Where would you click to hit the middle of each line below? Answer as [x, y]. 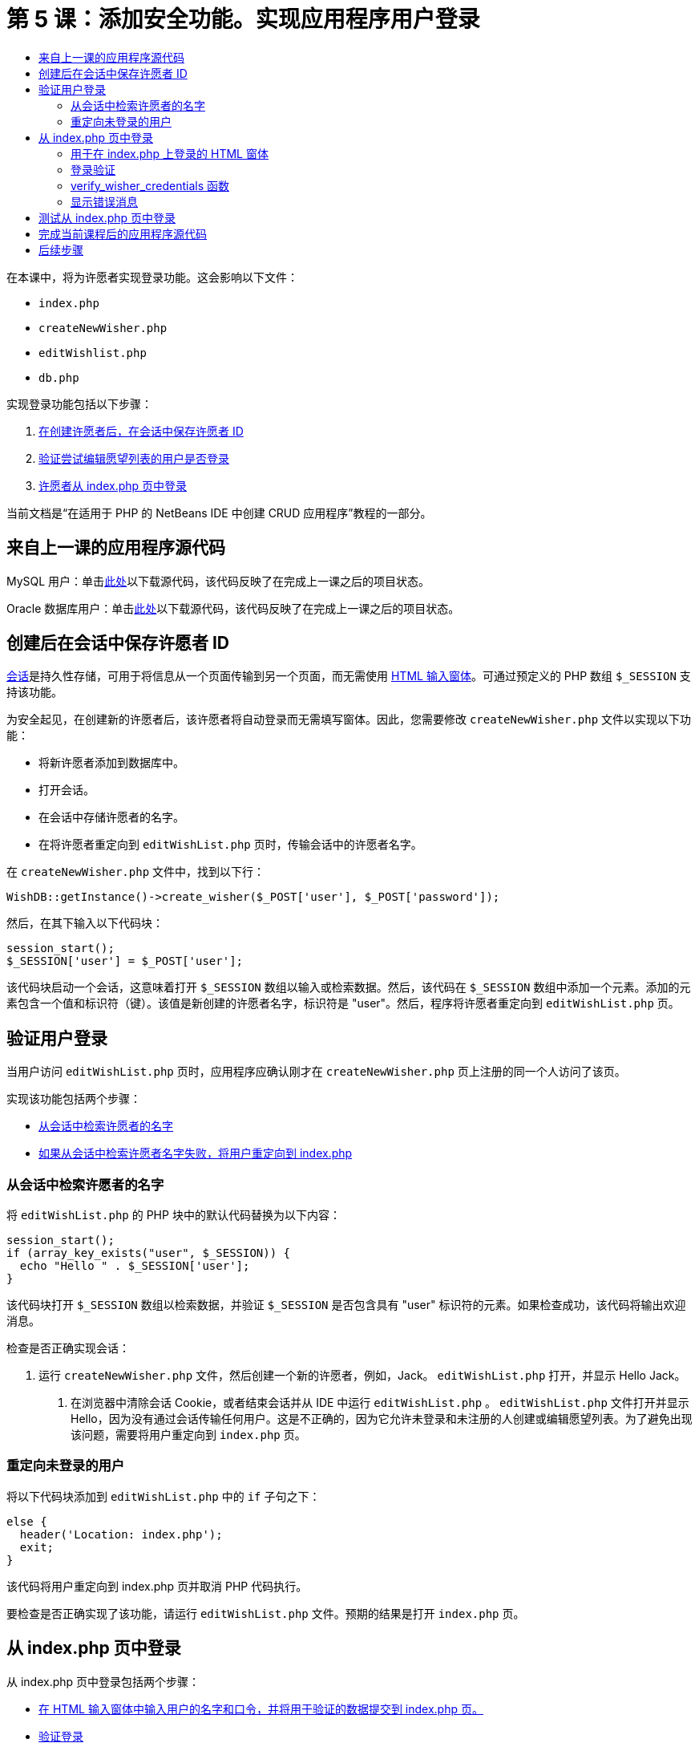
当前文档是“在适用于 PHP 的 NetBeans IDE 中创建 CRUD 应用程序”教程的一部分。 [219, 513]
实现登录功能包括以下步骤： [79, 403]
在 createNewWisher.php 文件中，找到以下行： [136, 872]
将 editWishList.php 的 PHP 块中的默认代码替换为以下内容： [174, 1215]
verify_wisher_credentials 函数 [150, 185]
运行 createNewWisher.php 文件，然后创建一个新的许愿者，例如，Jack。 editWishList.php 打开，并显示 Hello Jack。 [362, 1376]
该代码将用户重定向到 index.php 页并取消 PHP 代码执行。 [157, 1586]
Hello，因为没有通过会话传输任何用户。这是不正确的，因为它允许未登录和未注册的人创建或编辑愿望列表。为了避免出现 [382, 1419]
